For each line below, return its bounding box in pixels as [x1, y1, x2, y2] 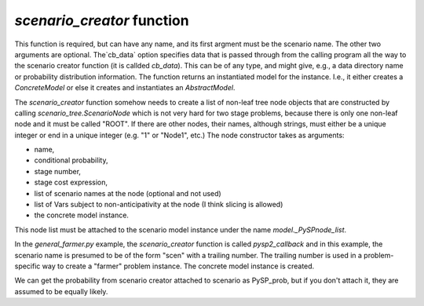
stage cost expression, [34, 177, 108, 188]
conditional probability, [34, 155, 108, 165]
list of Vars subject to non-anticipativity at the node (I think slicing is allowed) [34, 200, 283, 209]
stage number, [34, 166, 82, 176]
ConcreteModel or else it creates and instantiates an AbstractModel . [14, 83, 236, 93]
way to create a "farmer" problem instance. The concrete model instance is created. [42, 261, 315, 271]
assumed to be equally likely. [14, 286, 108, 296]
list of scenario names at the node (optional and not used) [34, 188, 221, 198]
